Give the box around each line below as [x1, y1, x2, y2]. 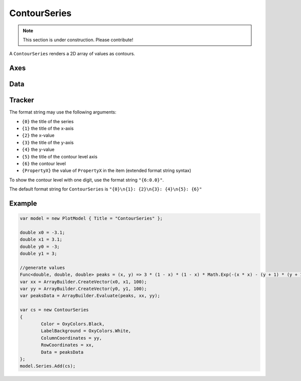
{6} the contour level [22, 161, 66, 166]
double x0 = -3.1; [20, 229, 65, 235]
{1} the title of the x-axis [22, 126, 74, 132]
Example [9, 199, 37, 208]
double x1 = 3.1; [20, 237, 63, 242]
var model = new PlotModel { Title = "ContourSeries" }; [20, 216, 163, 221]
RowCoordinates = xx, [41, 342, 94, 348]
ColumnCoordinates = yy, [41, 335, 102, 341]
